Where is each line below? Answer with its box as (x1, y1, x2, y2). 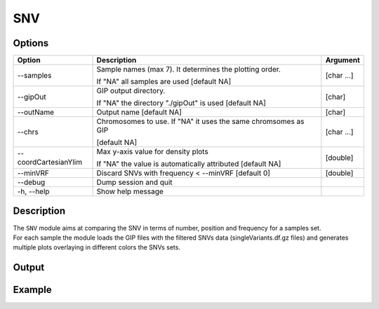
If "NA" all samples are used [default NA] (96, 77, 232, 87)
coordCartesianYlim (17, 158, 83, 167)
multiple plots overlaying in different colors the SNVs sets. (13, 243, 180, 252)
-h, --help (17, 186, 50, 196)
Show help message (96, 186, 164, 196)
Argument (325, 55, 361, 65)
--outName (17, 107, 55, 117)
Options (13, 37, 49, 49)
